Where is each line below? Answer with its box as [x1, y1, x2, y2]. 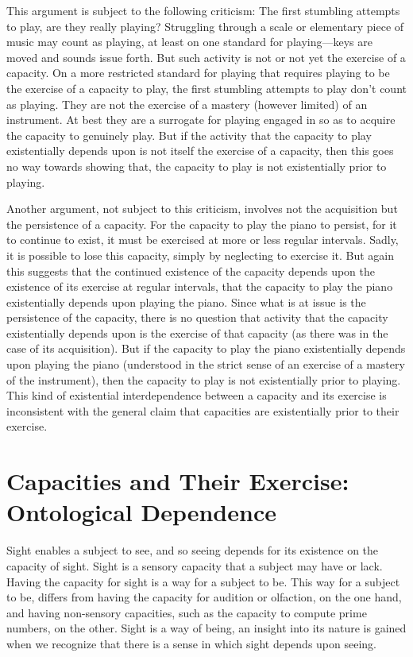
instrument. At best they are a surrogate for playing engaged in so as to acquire [6, 111, 396, 128]
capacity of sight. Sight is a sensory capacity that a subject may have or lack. [6, 557, 383, 574]
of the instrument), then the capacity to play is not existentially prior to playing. [6, 371, 401, 388]
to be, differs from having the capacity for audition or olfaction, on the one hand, [6, 589, 402, 605]
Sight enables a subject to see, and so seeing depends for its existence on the [6, 542, 379, 558]
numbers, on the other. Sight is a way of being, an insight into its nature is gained [6, 620, 407, 636]
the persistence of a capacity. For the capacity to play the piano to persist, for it [6, 215, 397, 232]
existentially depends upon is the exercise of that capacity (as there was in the [6, 324, 388, 341]
